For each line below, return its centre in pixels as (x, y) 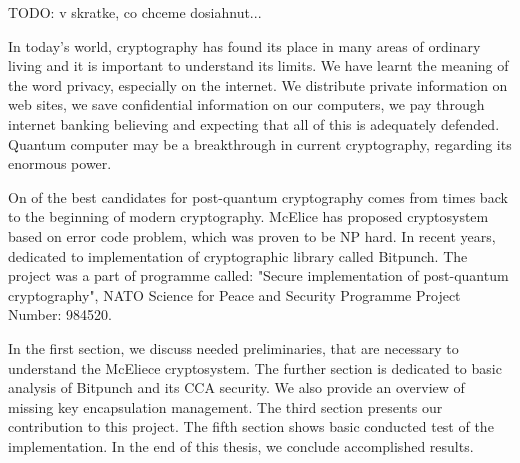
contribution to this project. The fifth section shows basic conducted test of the (251, 426)
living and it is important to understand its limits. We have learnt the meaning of (258, 65)
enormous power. (60, 163)
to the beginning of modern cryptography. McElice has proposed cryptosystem (248, 216)
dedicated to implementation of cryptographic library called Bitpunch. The (238, 255)
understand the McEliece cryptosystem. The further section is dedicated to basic (255, 367)
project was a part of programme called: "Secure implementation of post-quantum (258, 275)
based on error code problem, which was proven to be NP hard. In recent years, (252, 235)
